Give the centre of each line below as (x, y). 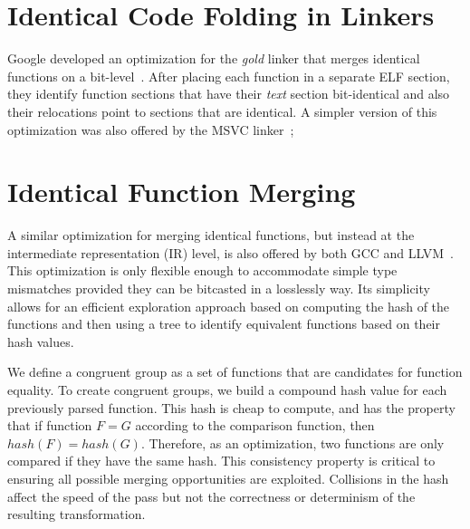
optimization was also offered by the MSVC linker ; (151, 129)
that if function (50, 425)
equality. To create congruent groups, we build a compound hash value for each (227, 389)
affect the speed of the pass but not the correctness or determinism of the (211, 496)
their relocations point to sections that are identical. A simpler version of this (222, 111)
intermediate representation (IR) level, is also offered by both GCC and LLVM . (231, 252)
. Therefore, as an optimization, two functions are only (293, 442)
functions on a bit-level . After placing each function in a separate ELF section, (229, 76)
